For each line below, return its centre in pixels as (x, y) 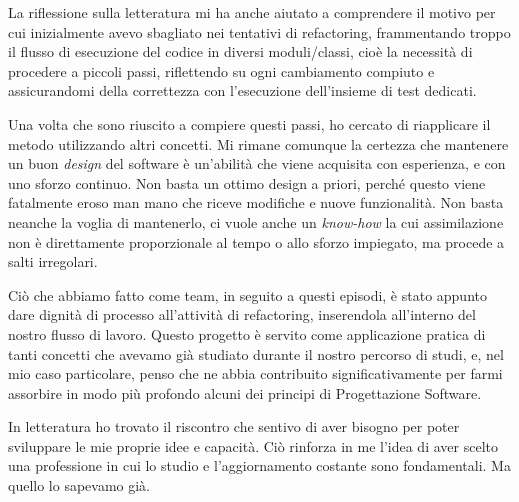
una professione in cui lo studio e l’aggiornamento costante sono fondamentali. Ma (259, 465)
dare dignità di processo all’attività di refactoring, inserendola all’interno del (242, 314)
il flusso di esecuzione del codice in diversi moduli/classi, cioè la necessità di (240, 51)
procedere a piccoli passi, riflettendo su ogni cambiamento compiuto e (221, 70)
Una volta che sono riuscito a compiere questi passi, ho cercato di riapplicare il (249, 123)
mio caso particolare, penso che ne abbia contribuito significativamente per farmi (255, 373)
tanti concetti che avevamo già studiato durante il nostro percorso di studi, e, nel (256, 353)
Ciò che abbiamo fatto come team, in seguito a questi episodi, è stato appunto (247, 294)
